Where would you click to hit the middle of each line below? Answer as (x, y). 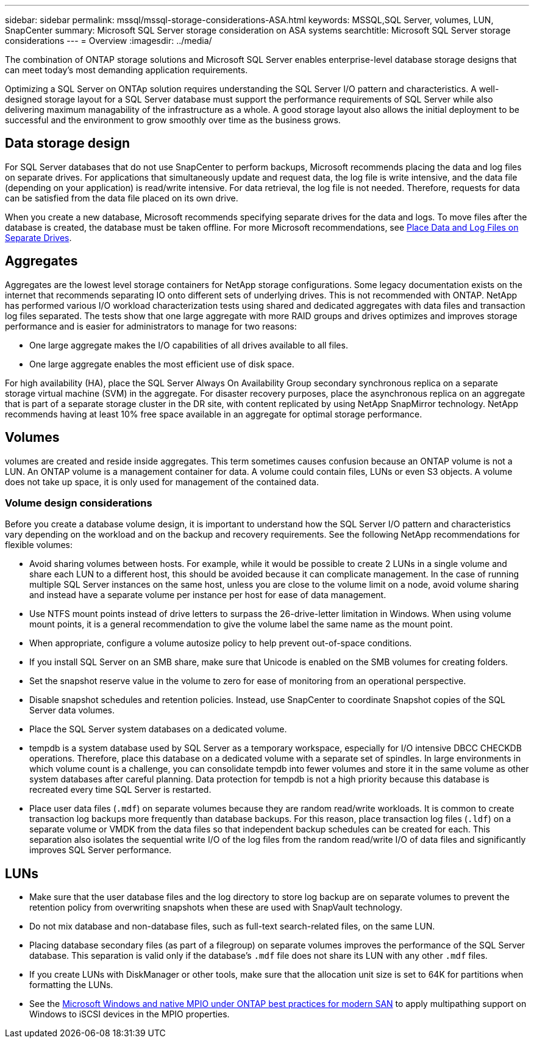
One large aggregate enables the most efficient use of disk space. (162, 364)
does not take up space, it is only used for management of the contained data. (162, 482)
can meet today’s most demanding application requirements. (126, 70)
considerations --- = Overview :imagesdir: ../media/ (109, 41)
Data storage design (68, 143)
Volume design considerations (79, 503)
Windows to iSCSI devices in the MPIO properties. (130, 1014)
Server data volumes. (72, 710)
